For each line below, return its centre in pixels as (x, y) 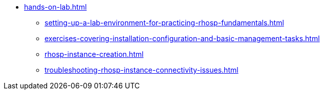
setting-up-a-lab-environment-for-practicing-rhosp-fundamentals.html (164, 23)
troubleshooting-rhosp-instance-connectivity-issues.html (142, 70)
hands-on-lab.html (56, 7)
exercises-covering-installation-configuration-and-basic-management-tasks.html (182, 38)
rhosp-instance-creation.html (94, 54)
